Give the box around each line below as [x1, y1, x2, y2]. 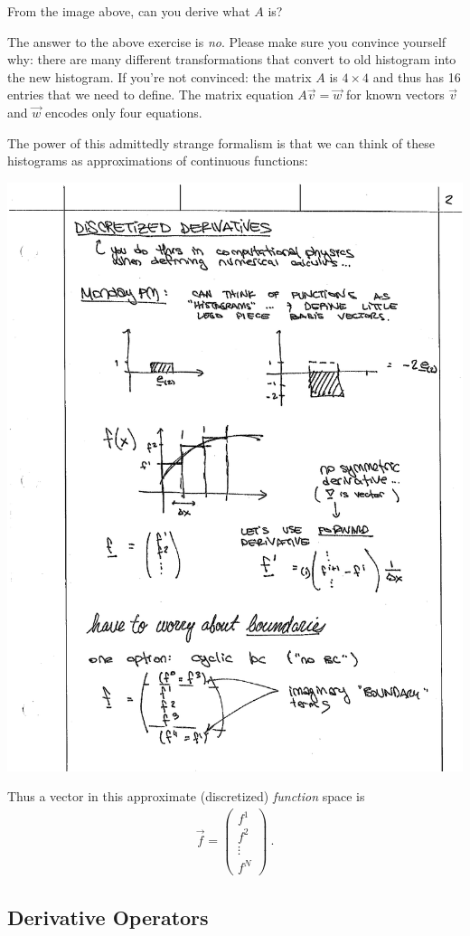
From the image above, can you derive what [7, 2, 250, 20]
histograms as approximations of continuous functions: [7, 151, 308, 170]
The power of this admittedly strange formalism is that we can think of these [7, 133, 435, 152]
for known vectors [345, 85, 445, 104]
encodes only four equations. [44, 102, 202, 121]
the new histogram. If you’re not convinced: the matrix [7, 67, 312, 86]
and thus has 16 [372, 67, 461, 86]
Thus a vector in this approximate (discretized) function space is [7, 787, 365, 806]
